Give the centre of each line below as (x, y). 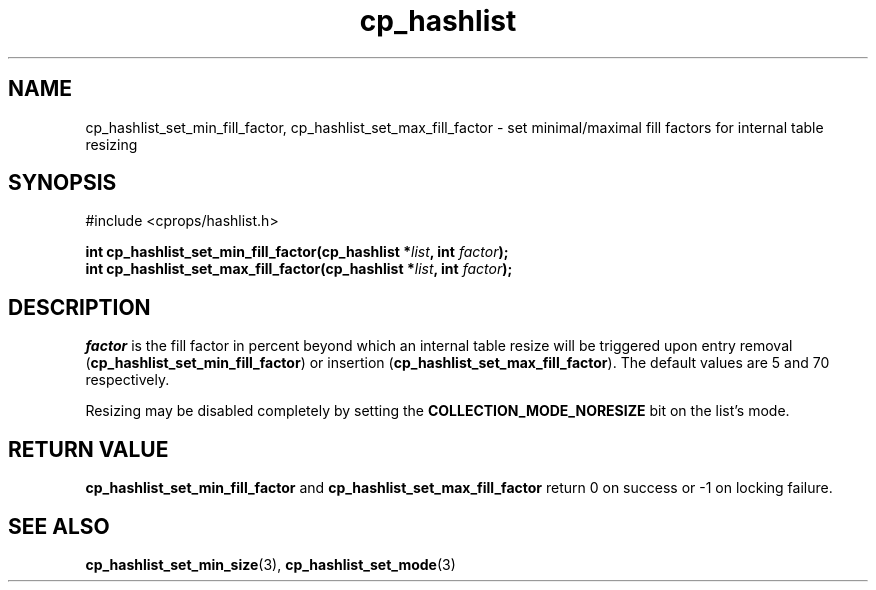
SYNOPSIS (62, 183)
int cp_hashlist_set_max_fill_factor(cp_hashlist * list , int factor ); (299, 269)
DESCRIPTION (79, 307)
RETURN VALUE (88, 449)
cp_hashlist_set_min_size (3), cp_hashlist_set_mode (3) (270, 564)
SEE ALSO (59, 526)
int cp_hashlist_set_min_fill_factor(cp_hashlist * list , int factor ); (297, 252)
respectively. (127, 380)
